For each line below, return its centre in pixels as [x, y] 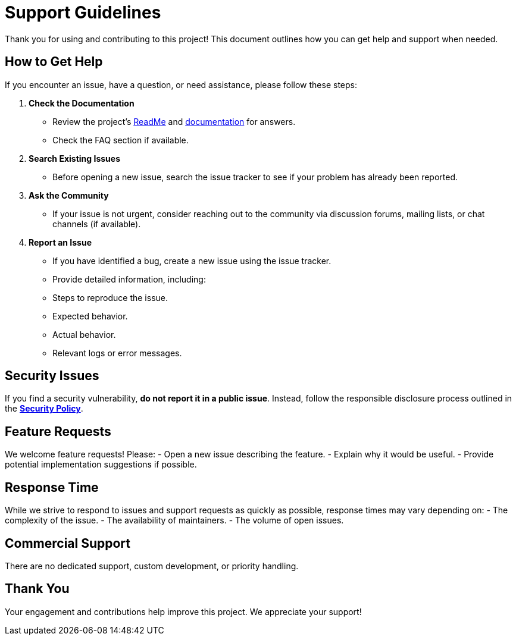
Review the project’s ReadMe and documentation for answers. [174, 121]
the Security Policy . [44, 409]
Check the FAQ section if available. [121, 140]
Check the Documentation [82, 103]
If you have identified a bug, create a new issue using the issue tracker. [192, 261]
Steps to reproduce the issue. [110, 297]
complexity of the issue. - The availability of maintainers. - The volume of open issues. [174, 520]
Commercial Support [68, 543]
